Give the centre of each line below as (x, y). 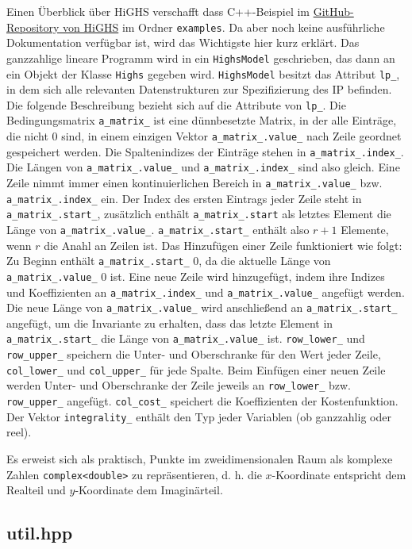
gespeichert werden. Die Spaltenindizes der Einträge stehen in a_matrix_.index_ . (205, 151)
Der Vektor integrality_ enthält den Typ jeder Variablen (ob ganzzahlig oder (199, 416)
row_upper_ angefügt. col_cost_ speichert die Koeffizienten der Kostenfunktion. (202, 401)
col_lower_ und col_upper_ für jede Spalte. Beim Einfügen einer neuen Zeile (196, 369)
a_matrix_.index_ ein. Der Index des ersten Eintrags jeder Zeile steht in (184, 198)
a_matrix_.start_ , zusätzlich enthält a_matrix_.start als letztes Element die (199, 214)
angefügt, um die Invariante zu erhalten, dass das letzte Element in (170, 322)
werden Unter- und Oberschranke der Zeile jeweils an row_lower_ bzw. (179, 385)
